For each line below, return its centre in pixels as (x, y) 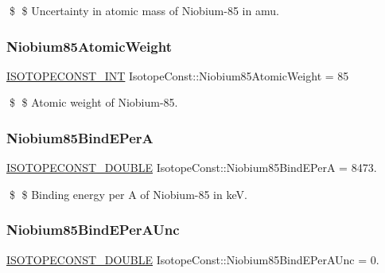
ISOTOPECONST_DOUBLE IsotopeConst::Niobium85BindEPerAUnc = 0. (193, 259)
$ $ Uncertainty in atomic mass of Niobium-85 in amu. (144, 10)
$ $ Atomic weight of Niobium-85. (93, 102)
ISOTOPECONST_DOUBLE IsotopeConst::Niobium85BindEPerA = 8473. (192, 168)
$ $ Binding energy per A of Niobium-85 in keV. (128, 194)
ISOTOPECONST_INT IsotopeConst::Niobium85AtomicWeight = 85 (178, 75)
